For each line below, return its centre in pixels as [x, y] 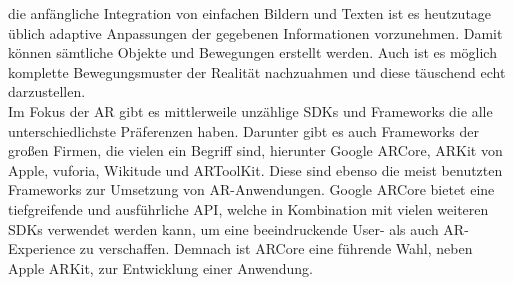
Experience [42, 248]
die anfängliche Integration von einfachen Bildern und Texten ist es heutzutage [250, 13]
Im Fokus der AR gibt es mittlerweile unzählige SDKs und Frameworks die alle [250, 110]
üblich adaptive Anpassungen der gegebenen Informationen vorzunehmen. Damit [255, 32]
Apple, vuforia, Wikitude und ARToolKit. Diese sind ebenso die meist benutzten [255, 169]
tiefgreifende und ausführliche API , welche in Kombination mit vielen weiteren [248, 208]
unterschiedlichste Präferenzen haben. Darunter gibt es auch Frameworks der [243, 130]
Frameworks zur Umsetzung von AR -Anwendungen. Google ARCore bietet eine [251, 189]
